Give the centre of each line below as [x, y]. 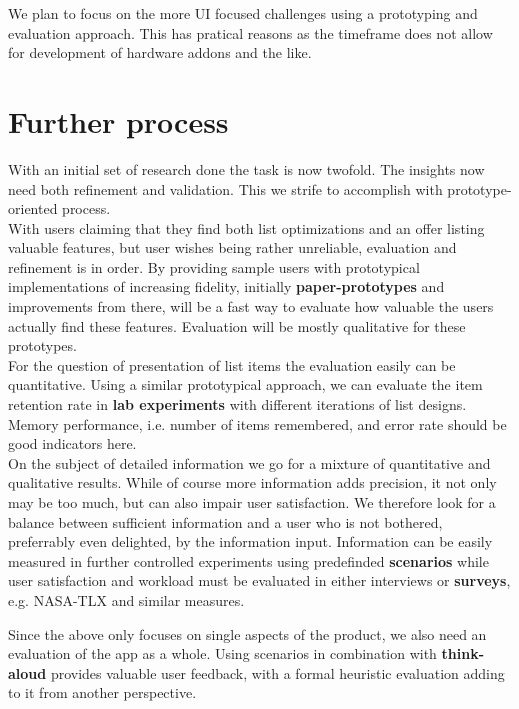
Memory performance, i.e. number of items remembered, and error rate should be [257, 423]
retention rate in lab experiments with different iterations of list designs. [237, 404]
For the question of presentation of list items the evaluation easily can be [232, 364]
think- [463, 653]
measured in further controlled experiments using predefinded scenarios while [248, 560]
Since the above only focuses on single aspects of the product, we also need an [247, 633]
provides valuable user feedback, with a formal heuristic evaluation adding [277, 672]
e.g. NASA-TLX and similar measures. [126, 599]
